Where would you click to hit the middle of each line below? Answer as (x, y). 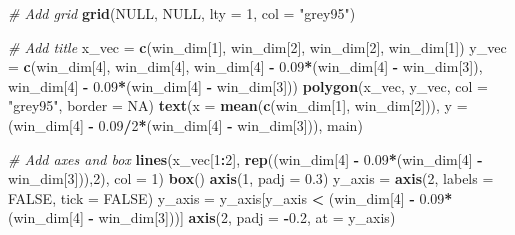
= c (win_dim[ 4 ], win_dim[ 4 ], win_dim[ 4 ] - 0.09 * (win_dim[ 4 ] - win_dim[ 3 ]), (245, 66)
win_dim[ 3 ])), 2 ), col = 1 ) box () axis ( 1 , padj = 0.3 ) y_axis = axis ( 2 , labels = (251, 178)
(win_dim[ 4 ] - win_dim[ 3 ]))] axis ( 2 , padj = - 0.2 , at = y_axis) (202, 217)
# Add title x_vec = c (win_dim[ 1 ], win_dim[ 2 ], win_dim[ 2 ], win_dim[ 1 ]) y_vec (257, 46)
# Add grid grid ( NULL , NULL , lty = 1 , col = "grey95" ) (182, 13)
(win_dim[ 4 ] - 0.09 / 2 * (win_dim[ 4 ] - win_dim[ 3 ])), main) (185, 124)
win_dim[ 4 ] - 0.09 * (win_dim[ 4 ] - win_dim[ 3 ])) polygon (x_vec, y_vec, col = (248, 85)
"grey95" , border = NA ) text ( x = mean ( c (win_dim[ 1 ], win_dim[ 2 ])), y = (238, 105)
